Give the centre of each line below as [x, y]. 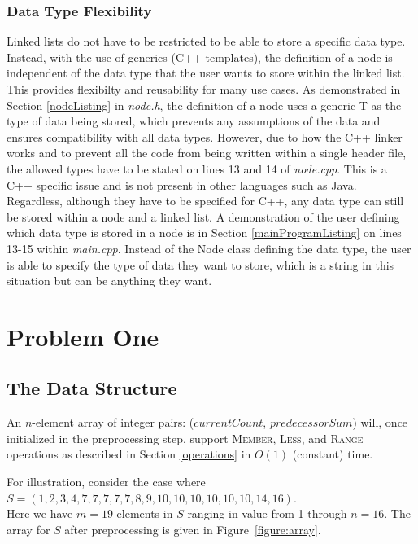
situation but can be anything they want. [109, 281]
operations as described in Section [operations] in [129, 454]
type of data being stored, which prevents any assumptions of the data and [194, 121]
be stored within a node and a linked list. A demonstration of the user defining [203, 216]
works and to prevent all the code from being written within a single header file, [207, 153]
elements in [145, 513]
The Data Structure [92, 388]
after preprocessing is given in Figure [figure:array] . [193, 529]
